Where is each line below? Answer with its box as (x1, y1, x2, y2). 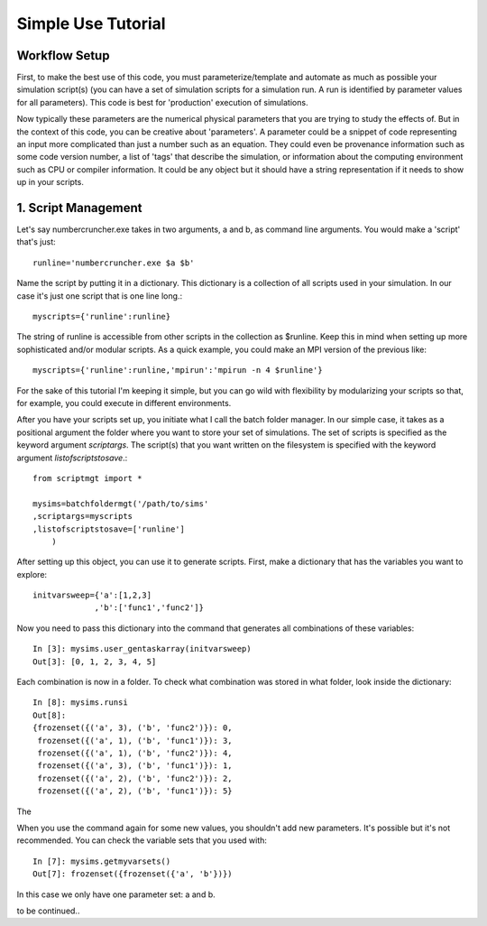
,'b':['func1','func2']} (94, 603, 205, 613)
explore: (16, 569, 48, 579)
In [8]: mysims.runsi (32, 698, 128, 708)
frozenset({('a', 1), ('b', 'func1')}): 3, (37, 736, 234, 745)
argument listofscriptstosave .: (16, 452, 128, 463)
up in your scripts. (16, 177, 85, 188)
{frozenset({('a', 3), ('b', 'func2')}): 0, (32, 723, 234, 733)
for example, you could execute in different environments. (16, 398, 232, 408)
